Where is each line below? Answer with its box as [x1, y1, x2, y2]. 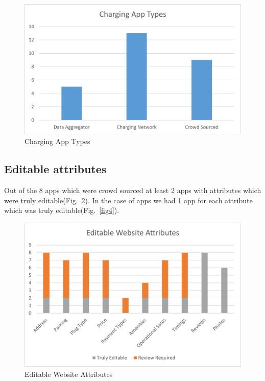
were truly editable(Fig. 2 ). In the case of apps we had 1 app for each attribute [4, 195, 253, 205]
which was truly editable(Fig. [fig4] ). [4, 205, 119, 216]
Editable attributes [4, 161, 107, 177]
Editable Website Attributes [25, 368, 113, 379]
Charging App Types [25, 136, 90, 147]
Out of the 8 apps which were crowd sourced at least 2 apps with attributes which [4, 185, 261, 196]
